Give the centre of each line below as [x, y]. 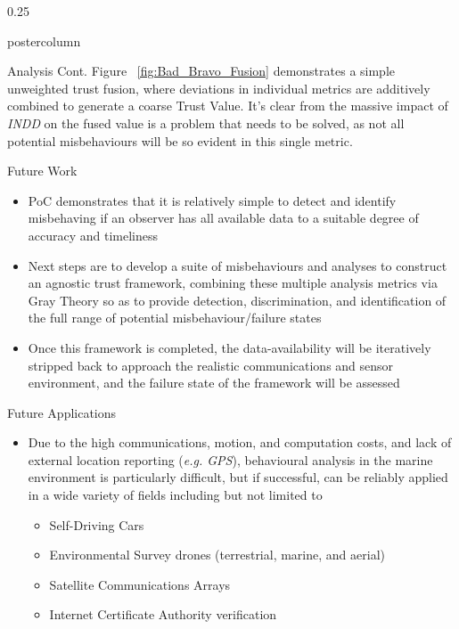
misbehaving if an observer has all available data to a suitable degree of [223, 218]
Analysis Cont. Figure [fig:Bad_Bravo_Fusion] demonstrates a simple [201, 71]
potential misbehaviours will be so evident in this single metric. [180, 140]
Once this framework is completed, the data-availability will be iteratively [229, 347]
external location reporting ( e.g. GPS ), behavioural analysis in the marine [230, 459]
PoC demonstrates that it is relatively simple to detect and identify [212, 200]
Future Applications [62, 412]
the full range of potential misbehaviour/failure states [175, 318]
